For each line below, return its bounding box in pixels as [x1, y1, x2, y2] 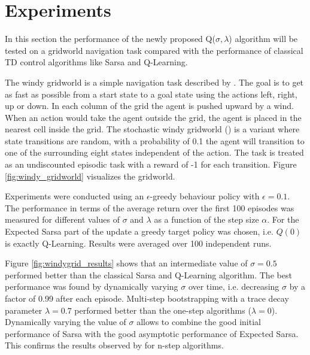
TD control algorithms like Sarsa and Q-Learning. [5, 56, 188, 68]
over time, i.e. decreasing [188, 280, 279, 293]
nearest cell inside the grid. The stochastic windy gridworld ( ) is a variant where [5, 123, 300, 135]
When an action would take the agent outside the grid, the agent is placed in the [5, 111, 302, 123]
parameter [5, 304, 42, 316]
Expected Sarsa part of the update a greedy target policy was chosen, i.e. [5, 225, 273, 238]
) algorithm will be [229, 32, 298, 45]
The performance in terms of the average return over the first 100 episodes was [5, 201, 294, 214]
